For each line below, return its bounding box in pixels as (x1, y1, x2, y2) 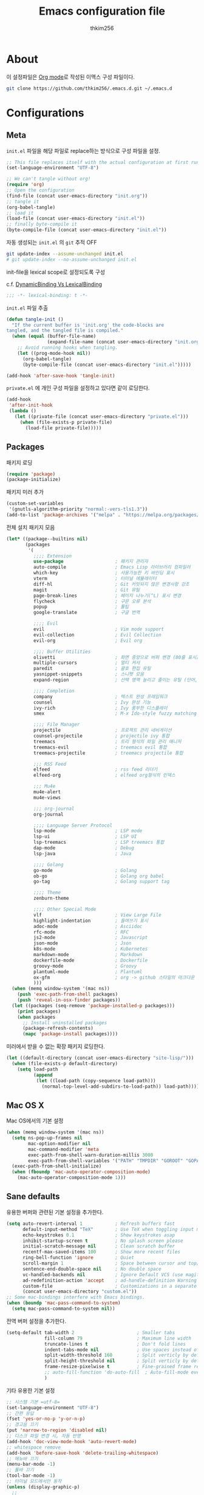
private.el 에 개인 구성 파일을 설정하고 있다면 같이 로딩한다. (6, 384, 150, 391)
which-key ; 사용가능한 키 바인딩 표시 (33, 570, 175, 576)
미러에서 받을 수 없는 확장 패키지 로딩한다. (6, 1043, 105, 1050)
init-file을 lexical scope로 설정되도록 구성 (6, 268, 105, 276)
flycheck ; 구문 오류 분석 (33, 598, 151, 604)
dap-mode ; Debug (33, 845, 135, 851)
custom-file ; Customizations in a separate (22, 1283, 197, 1289)
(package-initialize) (6, 477, 61, 483)
